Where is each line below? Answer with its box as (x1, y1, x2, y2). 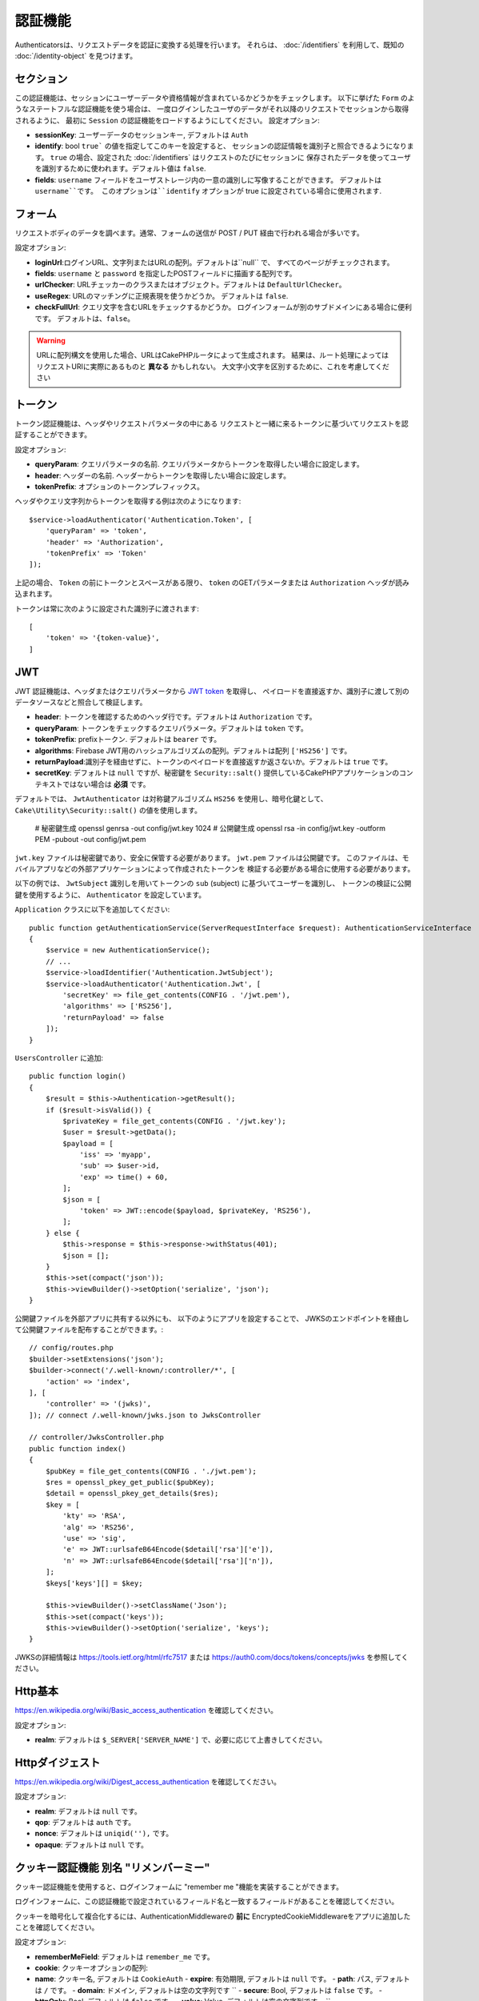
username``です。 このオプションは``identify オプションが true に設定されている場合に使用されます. (34, 186, 382, 195)
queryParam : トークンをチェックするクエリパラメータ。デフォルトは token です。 (34, 723, 308, 732)
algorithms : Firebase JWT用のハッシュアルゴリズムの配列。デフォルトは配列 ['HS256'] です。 (34, 745, 352, 756)
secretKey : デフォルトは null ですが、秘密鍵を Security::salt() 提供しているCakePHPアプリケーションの (34, 768, 400, 778)
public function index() (29, 1444, 126, 1453)
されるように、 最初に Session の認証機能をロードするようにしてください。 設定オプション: (14, 115, 320, 125)
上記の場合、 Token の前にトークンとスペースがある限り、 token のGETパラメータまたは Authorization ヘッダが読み (14, 577, 409, 587)
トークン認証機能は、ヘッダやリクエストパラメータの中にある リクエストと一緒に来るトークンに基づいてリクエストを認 (14, 419, 409, 428)
